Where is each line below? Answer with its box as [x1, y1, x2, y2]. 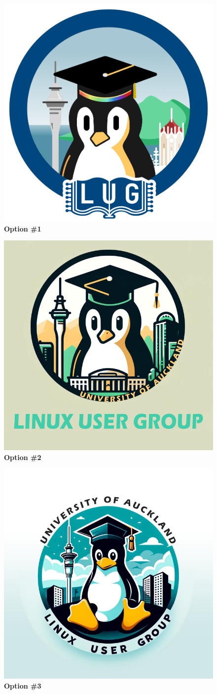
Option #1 [4, 223, 41, 233]
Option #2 [4, 452, 41, 462]
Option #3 [4, 680, 41, 691]
